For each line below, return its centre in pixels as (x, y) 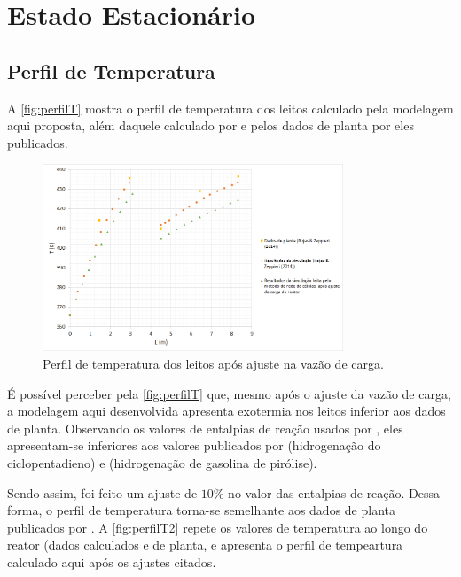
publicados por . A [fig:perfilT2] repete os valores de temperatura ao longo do (218, 527)
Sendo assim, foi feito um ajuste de (102, 492)
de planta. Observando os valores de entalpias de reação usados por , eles (205, 428)
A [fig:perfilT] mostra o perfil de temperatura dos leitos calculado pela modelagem (230, 108)
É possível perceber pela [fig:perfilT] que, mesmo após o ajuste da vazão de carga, (229, 393)
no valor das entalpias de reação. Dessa (334, 492)
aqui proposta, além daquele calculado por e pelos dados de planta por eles (211, 125)
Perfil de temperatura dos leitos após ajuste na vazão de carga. (213, 364)
